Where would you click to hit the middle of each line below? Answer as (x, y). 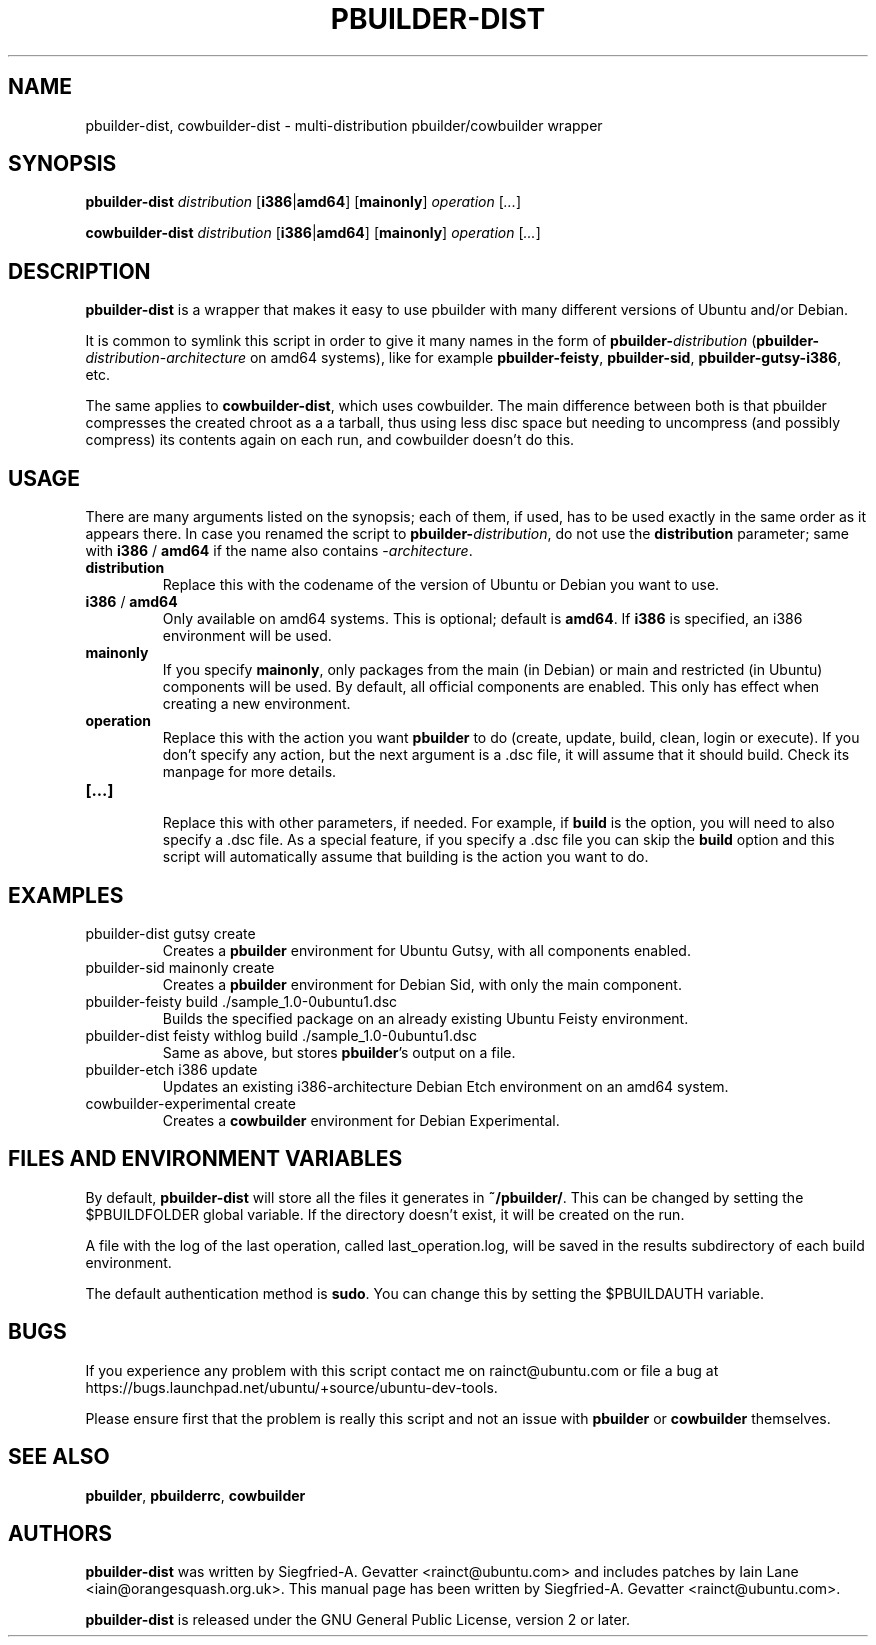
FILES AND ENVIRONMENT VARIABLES (205, 1159)
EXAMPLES (66, 895)
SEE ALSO (59, 1457)
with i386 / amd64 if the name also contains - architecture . (279, 551)
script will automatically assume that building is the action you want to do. (405, 857)
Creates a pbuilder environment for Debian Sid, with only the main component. (422, 984)
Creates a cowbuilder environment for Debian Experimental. (361, 1120)
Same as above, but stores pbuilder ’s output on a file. (339, 1052)
